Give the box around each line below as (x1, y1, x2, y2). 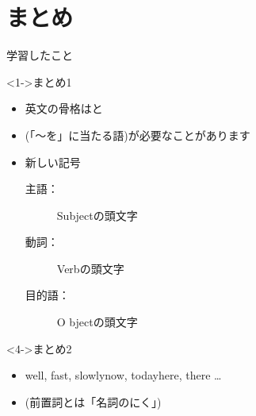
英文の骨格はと (25, 100, 103, 117)
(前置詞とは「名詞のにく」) (25, 393, 162, 410)
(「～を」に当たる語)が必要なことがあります (25, 126, 250, 143)
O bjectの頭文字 (56, 314, 138, 330)
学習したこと (6, 47, 73, 64)
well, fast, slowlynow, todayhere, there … (25, 367, 222, 383)
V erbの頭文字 (56, 260, 124, 276)
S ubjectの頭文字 (56, 206, 138, 223)
